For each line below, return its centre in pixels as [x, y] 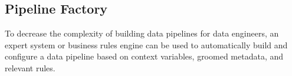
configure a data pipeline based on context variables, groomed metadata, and [144, 56]
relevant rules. [30, 67]
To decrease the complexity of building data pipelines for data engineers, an [142, 33]
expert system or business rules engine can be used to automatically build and [146, 44]
